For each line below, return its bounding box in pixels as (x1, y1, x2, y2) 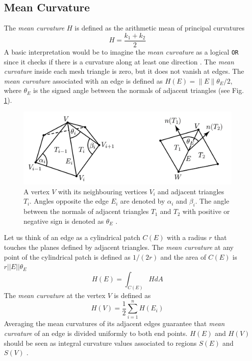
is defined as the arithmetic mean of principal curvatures (75, 23, 245, 33)
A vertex (24, 186, 50, 196)
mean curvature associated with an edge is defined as (4, 75, 163, 86)
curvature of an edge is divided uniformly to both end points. (4, 328, 188, 338)
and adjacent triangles (157, 186, 225, 196)
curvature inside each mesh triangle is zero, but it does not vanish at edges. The (4, 66, 244, 76)
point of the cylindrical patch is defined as (4, 251, 131, 262)
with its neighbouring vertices (58, 186, 147, 196)
